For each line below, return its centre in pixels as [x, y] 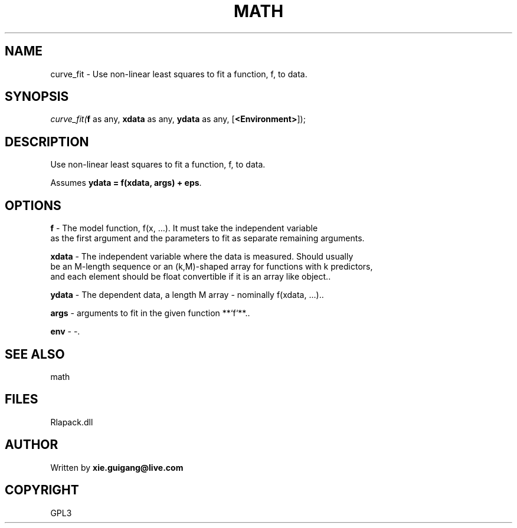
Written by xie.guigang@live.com [117, 467]
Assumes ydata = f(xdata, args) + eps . [126, 183]
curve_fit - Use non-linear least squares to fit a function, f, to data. [179, 74]
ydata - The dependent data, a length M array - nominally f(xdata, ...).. [187, 295]
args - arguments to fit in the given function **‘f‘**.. [150, 313]
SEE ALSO [35, 354]
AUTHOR [32, 445]
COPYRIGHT [42, 490]
